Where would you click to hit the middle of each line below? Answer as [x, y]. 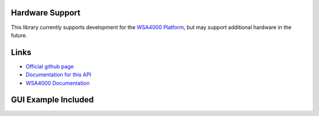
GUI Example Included [52, 100]
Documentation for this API [58, 75]
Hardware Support [46, 13]
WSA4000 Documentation [58, 83]
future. [19, 35]
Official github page [50, 66]
